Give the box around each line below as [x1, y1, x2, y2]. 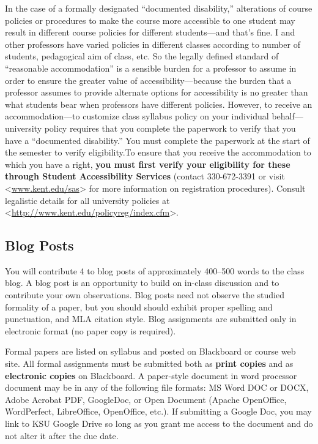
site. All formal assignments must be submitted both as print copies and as [5, 357, 294, 370]
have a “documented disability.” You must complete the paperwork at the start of [5, 134, 310, 146]
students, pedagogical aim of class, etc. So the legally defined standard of [5, 50, 279, 62]
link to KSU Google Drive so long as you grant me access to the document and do [5, 417, 313, 430]
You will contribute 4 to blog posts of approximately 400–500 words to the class [5, 264, 305, 277]
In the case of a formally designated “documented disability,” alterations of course [5, 2, 312, 14]
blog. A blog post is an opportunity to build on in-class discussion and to [5, 276, 279, 289]
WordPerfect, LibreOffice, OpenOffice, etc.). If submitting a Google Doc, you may [5, 405, 312, 418]
